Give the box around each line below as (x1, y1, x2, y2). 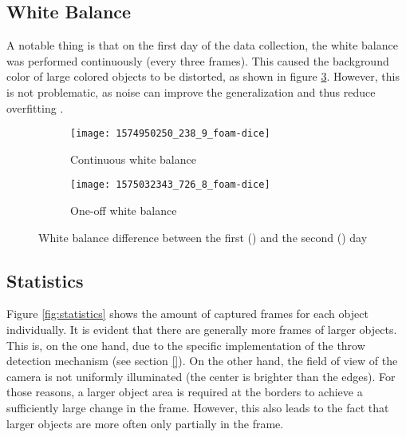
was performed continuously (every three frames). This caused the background (6, 52, 389, 69)
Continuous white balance (70, 150, 196, 167)
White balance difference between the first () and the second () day (38, 228, 368, 245)
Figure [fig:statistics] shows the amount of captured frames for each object (6, 305, 369, 322)
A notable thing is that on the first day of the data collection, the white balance (6, 37, 398, 54)
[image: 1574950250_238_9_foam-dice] (70, 128, 270, 140)
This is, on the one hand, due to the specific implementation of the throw (6, 336, 365, 353)
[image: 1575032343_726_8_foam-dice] (70, 179, 270, 191)
